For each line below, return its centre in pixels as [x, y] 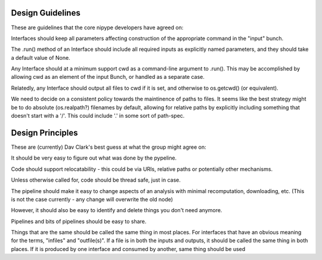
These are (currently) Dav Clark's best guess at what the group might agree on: [109, 147]
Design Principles [44, 132]
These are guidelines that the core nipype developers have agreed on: [97, 27]
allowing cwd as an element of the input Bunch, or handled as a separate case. [108, 77]
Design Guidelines [46, 13]
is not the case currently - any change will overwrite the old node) [92, 199]
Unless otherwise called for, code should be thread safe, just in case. [96, 180]
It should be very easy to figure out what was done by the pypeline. [94, 158]
